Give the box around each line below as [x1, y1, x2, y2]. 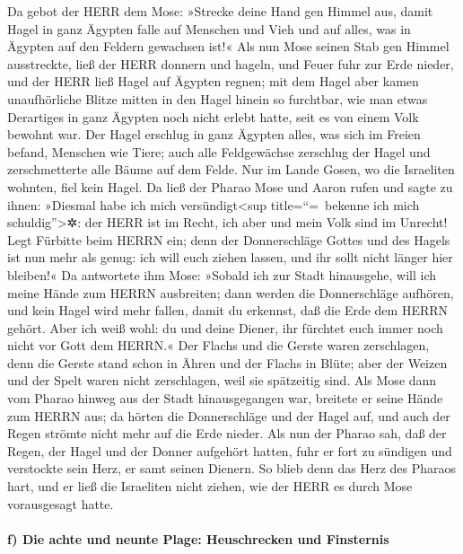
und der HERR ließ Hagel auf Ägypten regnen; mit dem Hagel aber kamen [7, 72, 419, 91]
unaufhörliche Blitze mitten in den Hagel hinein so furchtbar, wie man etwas [7, 89, 428, 108]
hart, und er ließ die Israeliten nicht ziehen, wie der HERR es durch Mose [7, 477, 413, 496]
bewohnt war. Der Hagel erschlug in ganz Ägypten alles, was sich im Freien [7, 125, 421, 144]
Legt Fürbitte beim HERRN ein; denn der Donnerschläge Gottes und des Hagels [7, 230, 450, 249]
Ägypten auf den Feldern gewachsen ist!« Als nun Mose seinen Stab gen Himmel [7, 37, 450, 56]
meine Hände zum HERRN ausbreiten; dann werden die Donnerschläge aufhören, [7, 283, 454, 302]
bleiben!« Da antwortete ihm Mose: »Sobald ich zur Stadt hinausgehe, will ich [7, 265, 437, 284]
